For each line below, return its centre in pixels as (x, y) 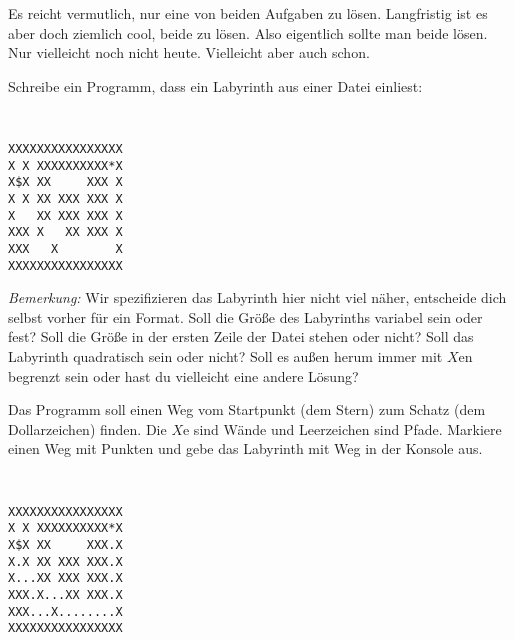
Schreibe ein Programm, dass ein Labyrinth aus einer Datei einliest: (215, 85)
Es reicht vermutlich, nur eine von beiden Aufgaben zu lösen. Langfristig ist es (248, 13)
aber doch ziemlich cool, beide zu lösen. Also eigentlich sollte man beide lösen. (248, 32)
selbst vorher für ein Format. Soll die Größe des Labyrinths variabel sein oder (245, 316)
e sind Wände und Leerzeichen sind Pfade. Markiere (342, 428)
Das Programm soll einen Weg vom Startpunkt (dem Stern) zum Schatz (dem (247, 409)
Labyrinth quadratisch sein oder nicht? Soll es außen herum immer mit (225, 356)
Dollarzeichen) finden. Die (87, 428)
